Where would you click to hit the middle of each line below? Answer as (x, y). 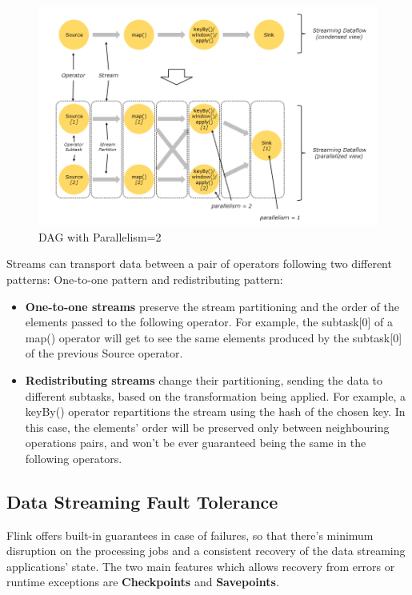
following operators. (74, 458)
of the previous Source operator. (104, 353)
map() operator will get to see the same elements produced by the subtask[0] (214, 337)
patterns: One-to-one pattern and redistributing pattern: (145, 279)
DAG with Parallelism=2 (100, 236)
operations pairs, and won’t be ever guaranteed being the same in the (196, 443)
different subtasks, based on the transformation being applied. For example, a (216, 395)
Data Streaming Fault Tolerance (142, 501)
